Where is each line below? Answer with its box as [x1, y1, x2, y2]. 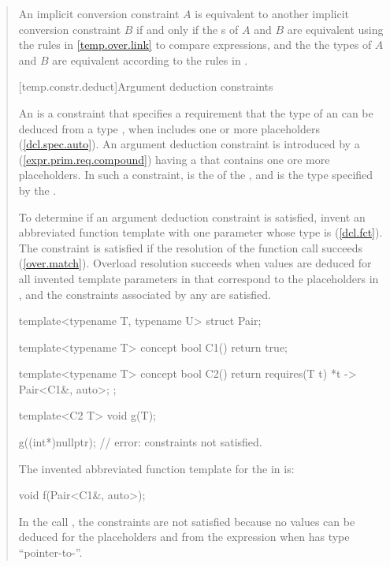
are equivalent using [287, 21, 384, 37]
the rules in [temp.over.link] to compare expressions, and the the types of [18, 36, 372, 53]
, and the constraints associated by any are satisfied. [18, 285, 271, 302]
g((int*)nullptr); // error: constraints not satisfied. [18, 434, 262, 450]
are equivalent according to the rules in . [52, 51, 248, 68]
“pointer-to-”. [18, 544, 83, 561]
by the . [18, 181, 57, 198]
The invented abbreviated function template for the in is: [18, 460, 295, 476]
